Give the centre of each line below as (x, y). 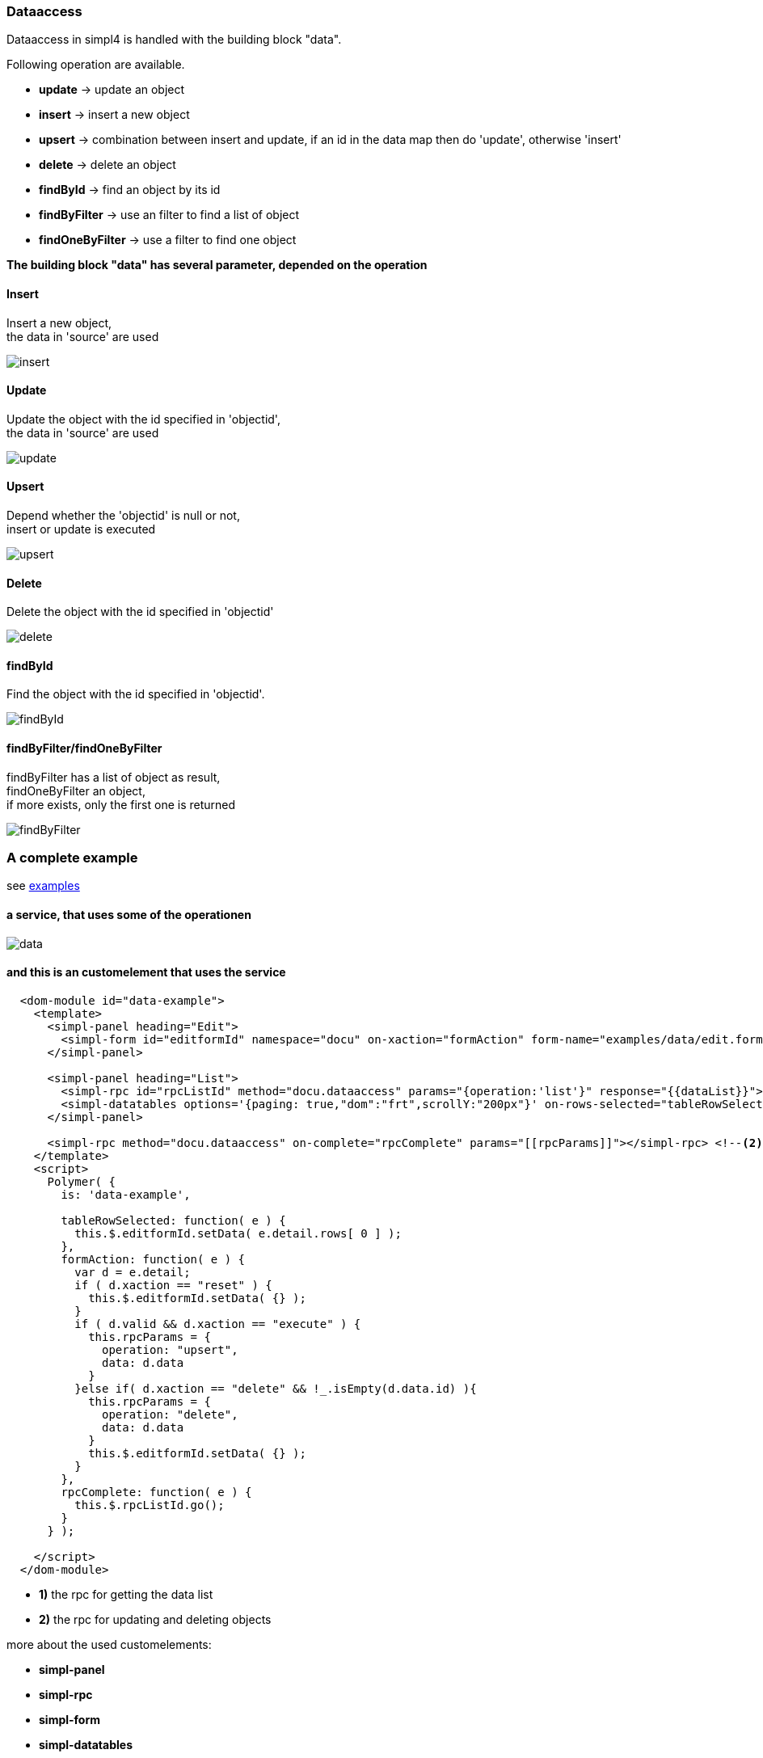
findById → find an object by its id (130, 190)
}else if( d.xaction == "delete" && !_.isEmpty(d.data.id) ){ (276, 1388)
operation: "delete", (170, 1414)
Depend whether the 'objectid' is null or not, (123, 516)
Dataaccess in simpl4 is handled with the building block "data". (174, 40)
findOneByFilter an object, (76, 790)
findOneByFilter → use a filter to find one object (168, 240)
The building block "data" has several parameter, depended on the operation (217, 265)
